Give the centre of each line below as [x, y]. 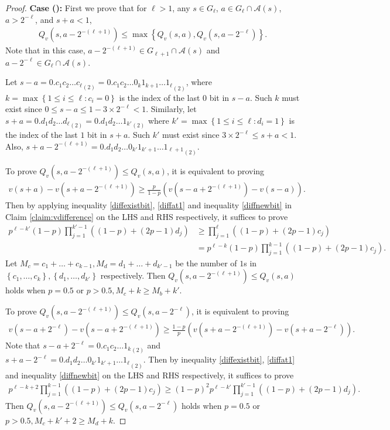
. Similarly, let [171, 109]
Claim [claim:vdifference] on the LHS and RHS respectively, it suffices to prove [147, 216]
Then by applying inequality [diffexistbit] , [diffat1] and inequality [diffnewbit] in [149, 205]
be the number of [206, 263]
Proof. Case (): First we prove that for [76, 8]
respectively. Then [133, 275]
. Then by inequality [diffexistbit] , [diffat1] [219, 359]
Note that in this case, [45, 50]
